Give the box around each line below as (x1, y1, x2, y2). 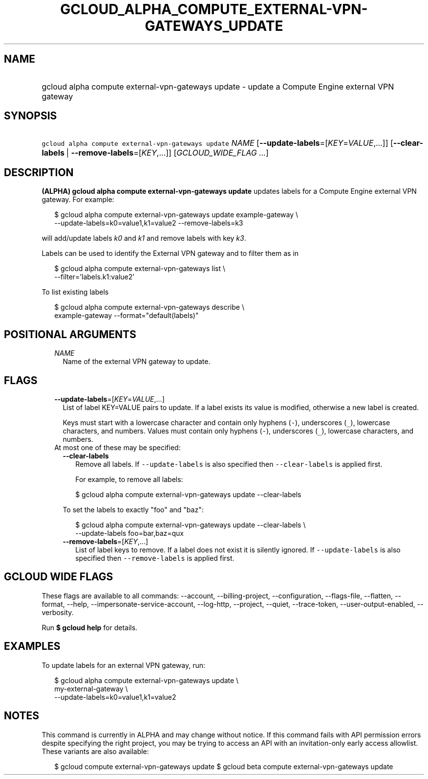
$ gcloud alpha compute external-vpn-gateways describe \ (54, 303, 244, 312)
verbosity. (42, 608, 74, 617)
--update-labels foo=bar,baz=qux (75, 528, 184, 537)
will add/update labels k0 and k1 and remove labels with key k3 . (42, 234, 246, 243)
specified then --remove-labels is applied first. (75, 553, 235, 562)
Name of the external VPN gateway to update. (63, 357, 211, 366)
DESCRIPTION (4, 166, 74, 179)
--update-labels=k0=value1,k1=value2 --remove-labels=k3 (54, 219, 243, 228)
